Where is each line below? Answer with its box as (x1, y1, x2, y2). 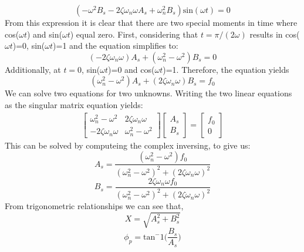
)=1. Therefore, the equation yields (163, 63, 289, 75)
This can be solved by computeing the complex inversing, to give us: (5, 139, 251, 151)
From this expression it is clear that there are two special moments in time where (5, 16, 298, 28)
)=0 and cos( (108, 63, 155, 75)
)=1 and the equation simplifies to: (53, 39, 178, 52)
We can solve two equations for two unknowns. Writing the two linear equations (5, 87, 292, 99)
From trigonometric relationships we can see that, (5, 200, 184, 212)
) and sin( (26, 28, 62, 40)
